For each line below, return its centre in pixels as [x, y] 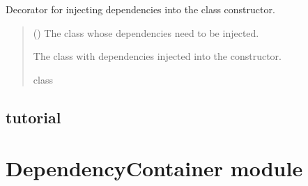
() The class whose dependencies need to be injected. [146, 32]
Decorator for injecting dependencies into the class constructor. [140, 9]
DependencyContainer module [154, 168]
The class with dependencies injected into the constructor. [157, 56]
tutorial [33, 117]
